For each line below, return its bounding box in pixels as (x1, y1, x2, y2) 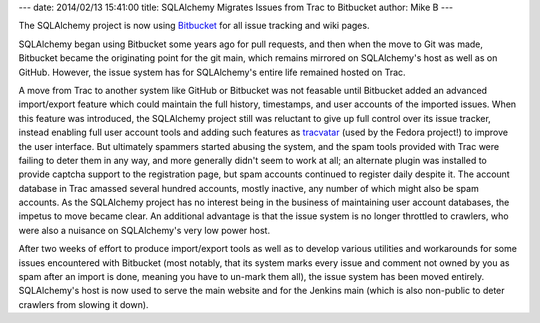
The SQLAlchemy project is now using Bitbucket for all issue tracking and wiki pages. (18, 20, 370, 32)
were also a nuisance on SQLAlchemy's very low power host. (18, 224, 270, 236)
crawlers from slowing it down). (18, 298, 149, 310)
